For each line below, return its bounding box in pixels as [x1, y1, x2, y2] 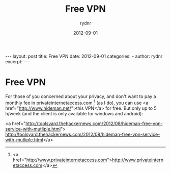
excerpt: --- [5, 58, 31, 64]
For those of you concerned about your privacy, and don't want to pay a [5, 93, 156, 100]
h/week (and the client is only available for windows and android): [5, 110, 144, 116]
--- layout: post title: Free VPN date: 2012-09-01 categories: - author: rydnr [5, 53, 163, 59]
